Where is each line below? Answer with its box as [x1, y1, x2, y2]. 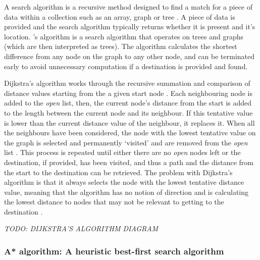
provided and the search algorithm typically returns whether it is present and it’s [4, 21, 255, 32]
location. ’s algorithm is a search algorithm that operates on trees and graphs [4, 31, 243, 41]
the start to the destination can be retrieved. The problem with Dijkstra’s [4, 167, 233, 177]
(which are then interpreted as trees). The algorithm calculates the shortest [4, 41, 237, 51]
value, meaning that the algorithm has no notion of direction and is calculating [4, 186, 249, 197]
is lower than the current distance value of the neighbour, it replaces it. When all [4, 117, 255, 128]
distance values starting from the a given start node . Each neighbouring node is [4, 87, 252, 98]
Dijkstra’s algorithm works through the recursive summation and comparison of [4, 78, 250, 88]
